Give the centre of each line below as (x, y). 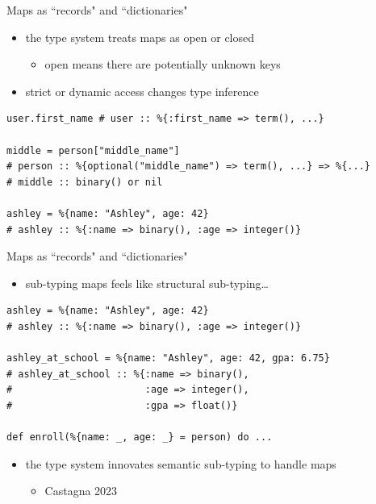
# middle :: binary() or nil (85, 182)
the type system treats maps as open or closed (140, 37)
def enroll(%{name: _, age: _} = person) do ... (140, 437)
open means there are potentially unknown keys (163, 64)
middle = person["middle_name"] (93, 150)
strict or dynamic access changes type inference (142, 91)
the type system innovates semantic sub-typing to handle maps (181, 463)
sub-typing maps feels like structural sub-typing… (147, 283)
